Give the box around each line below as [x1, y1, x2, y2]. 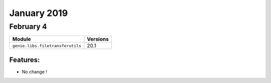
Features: [9, 55, 40, 64]
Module [12, 35, 31, 42]
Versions [87, 35, 109, 42]
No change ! [22, 68, 48, 74]
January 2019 [9, 7, 68, 18]
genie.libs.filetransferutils [12, 43, 81, 48]
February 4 [9, 22, 47, 31]
